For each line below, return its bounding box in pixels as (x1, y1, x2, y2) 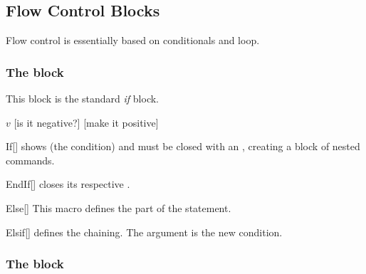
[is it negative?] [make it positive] (14, 115, 159, 130)
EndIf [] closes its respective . (6, 176, 130, 191)
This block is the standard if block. (6, 91, 160, 106)
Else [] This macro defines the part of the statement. (6, 200, 231, 215)
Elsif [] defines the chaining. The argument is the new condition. (6, 224, 283, 239)
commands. (6, 152, 55, 167)
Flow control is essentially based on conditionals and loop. (6, 33, 260, 48)
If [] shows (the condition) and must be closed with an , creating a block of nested (6, 139, 360, 154)
